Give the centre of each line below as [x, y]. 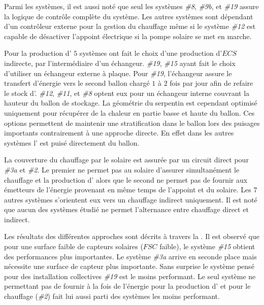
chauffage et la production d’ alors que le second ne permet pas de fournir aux [126, 179]
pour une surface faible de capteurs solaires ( [74, 246]
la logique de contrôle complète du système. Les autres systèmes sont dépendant [129, 16]
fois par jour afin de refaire [211, 83]
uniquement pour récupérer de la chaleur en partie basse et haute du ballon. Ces [129, 112]
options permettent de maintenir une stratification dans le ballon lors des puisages [132, 123]
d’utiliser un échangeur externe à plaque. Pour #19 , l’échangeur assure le [118, 73]
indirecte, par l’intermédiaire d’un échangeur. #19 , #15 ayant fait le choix [120, 63]
